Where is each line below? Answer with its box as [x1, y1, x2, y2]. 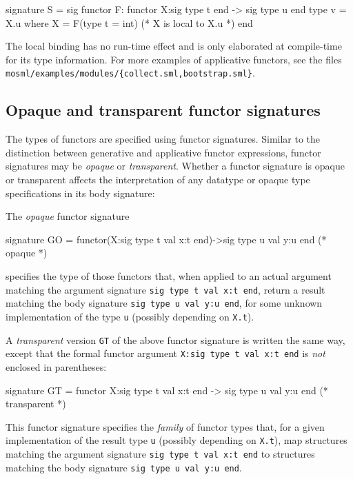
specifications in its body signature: [6, 185, 155, 200]
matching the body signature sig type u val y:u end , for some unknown [6, 296, 323, 310]
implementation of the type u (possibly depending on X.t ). [6, 309, 254, 323]
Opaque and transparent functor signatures [6, 99, 321, 121]
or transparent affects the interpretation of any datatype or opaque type [6, 172, 310, 187]
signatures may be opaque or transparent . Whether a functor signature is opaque [6, 159, 345, 173]
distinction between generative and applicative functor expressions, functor [6, 145, 321, 159]
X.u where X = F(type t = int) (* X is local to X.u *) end [6, 15, 253, 30]
